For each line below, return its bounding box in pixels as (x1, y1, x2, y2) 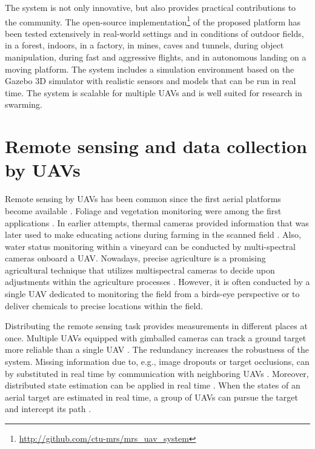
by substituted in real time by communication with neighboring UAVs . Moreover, (5, 367, 309, 379)
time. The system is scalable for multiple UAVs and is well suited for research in (5, 86, 302, 99)
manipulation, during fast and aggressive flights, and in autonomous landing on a (5, 51, 307, 64)
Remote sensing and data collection (5, 134, 307, 159)
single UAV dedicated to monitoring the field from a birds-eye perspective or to (5, 287, 300, 300)
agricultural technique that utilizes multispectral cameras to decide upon (5, 263, 275, 276)
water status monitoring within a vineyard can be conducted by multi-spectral (5, 240, 296, 252)
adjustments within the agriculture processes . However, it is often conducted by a (5, 275, 310, 288)
